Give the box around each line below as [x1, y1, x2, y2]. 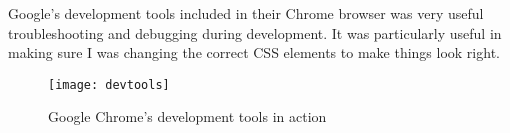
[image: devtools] [48, 77, 170, 92]
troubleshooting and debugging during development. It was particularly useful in [8, 22, 502, 43]
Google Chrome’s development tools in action [48, 106, 327, 127]
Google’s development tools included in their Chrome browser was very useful [8, 3, 484, 23]
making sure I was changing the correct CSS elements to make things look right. [8, 42, 500, 63]
